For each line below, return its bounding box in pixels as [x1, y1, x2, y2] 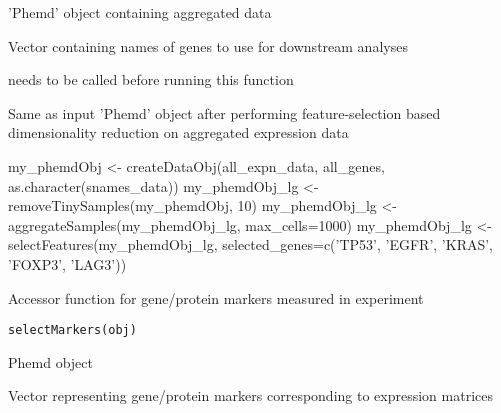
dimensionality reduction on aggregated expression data [8, 122, 349, 143]
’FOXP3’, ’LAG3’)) [8, 253, 127, 274]
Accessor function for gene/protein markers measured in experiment [8, 287, 424, 308]
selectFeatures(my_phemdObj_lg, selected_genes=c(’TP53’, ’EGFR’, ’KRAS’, [8, 234, 494, 255]
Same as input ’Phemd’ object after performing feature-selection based [8, 102, 441, 123]
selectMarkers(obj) [8, 323, 137, 338]
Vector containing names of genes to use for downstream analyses [8, 35, 408, 56]
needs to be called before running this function [8, 69, 294, 90]
